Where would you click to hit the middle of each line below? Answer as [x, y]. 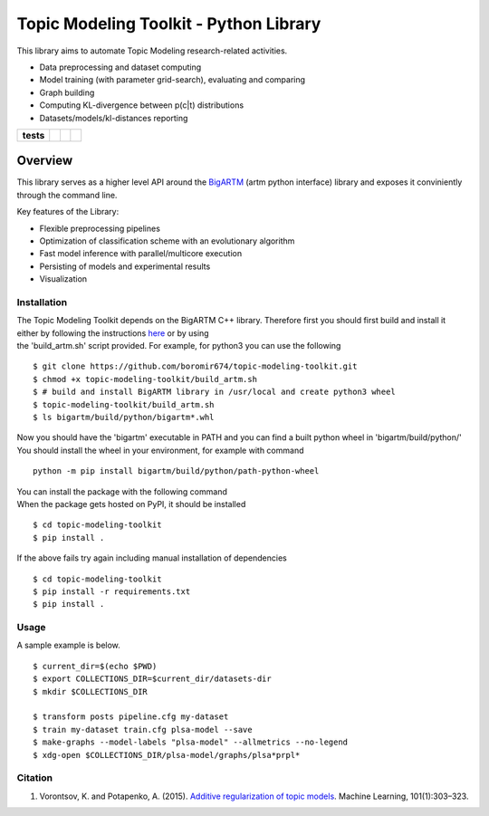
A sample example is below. [69, 645]
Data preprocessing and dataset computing [120, 67]
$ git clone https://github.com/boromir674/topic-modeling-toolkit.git [195, 366]
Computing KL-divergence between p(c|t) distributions [142, 105]
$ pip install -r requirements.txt [112, 591]
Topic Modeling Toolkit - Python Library [169, 24]
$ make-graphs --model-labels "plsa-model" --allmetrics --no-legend [191, 742]
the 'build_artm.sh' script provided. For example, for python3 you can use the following [179, 346]
